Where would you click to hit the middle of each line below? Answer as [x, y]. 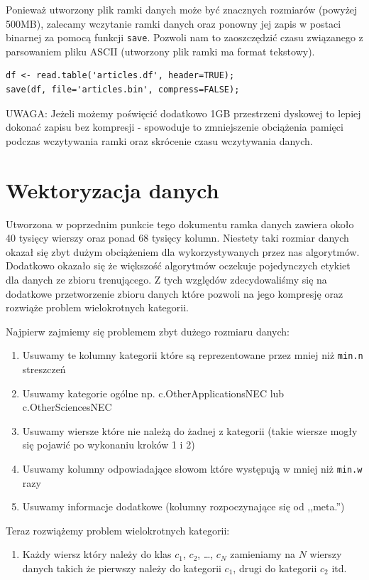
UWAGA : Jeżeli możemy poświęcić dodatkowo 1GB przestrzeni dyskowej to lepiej [183, 113]
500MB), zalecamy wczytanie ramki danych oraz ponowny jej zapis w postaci [174, 23]
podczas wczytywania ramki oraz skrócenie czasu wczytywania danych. [159, 140]
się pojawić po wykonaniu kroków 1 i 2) [109, 445]
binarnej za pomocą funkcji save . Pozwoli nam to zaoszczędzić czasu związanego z [184, 37]
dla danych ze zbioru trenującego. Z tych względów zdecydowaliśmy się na [166, 279]
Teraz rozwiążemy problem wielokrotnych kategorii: [118, 530]
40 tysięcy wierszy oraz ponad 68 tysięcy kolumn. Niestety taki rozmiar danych [177, 238]
